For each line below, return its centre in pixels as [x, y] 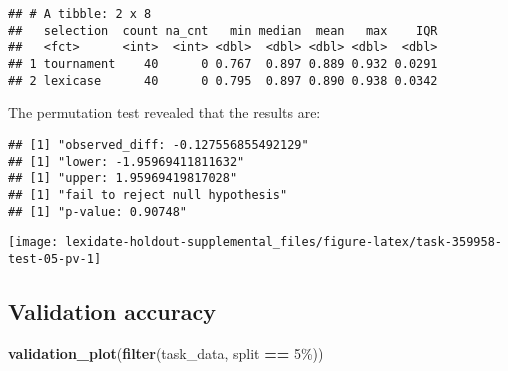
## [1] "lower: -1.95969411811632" [126, 161]
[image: [33, 242]
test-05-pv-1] [55, 258]
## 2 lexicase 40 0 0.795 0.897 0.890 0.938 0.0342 [223, 80]
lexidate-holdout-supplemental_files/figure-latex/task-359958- [283, 242]
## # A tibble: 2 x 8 [80, 14]
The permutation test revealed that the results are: [164, 112]
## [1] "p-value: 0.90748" [97, 211]
